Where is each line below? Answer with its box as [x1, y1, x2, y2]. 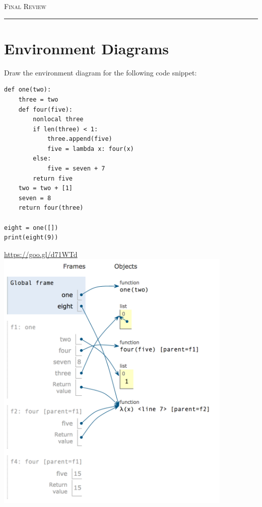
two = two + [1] [18, 185, 73, 192]
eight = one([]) [4, 224, 58, 231]
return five [33, 175, 73, 182]
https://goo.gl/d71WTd [4, 248, 78, 259]
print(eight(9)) [4, 234, 58, 241]
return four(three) [18, 204, 84, 212]
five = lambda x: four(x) [47, 145, 134, 152]
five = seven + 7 [47, 165, 105, 173]
